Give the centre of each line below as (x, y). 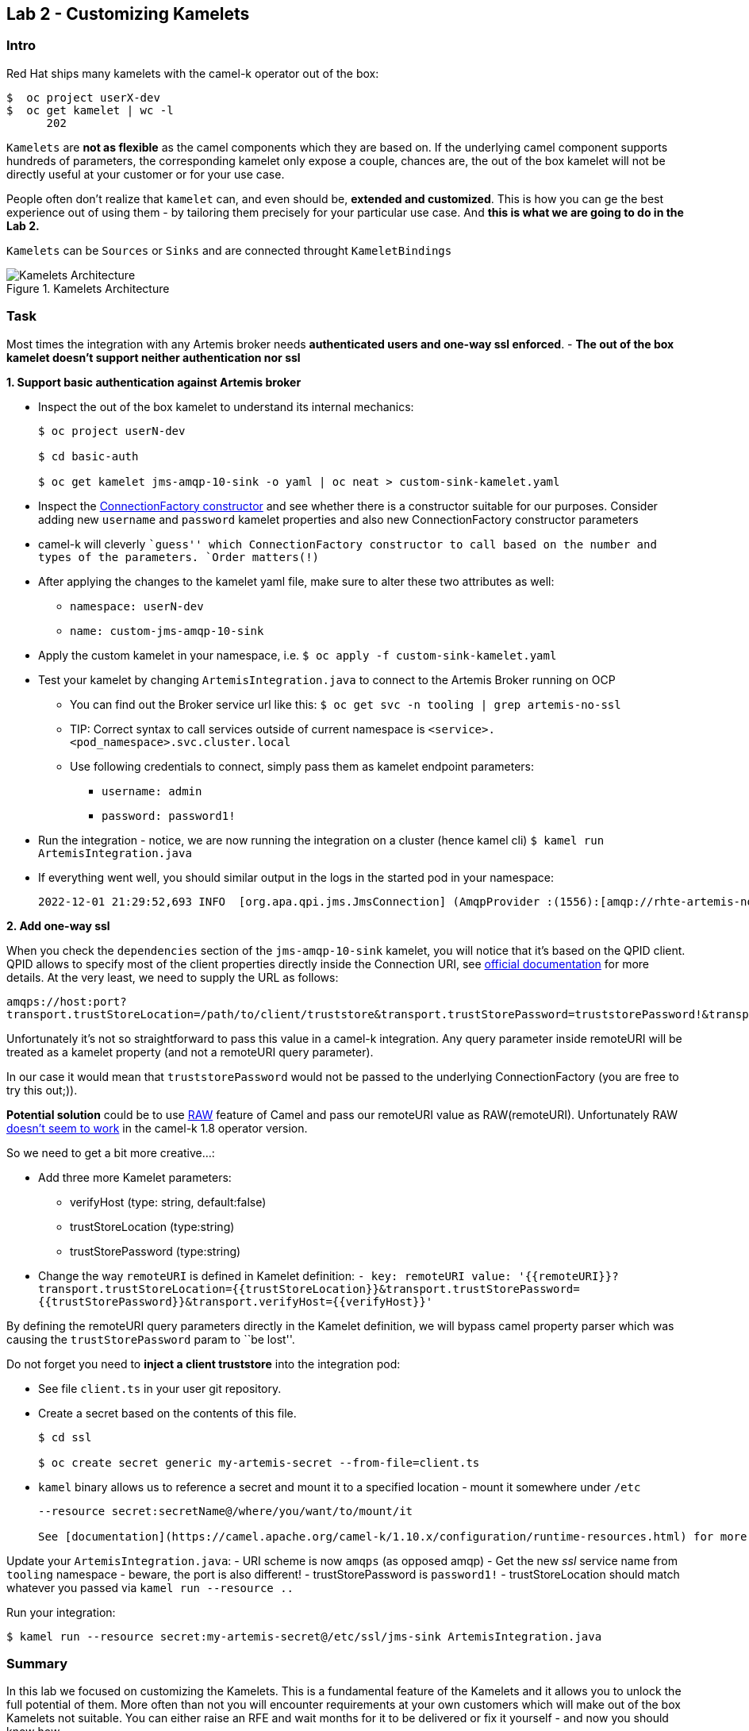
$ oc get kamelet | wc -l (90, 110)
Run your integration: (61, 1612)
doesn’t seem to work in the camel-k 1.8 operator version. (157, 1128)
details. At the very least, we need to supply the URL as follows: (173, 977)
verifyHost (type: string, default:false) (168, 1202)
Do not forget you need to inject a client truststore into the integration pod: (204, 1364)
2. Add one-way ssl (58, 925)
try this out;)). (42, 1090)
